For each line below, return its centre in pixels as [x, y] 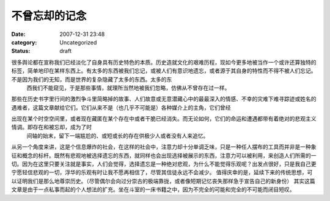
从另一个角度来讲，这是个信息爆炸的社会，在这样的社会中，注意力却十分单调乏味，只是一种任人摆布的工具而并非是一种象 [164, 147]
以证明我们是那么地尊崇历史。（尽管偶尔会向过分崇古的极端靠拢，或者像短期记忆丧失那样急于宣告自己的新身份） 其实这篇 [163, 181]
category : [24, 42]
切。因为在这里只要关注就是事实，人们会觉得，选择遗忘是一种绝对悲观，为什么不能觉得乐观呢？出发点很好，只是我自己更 [164, 164]
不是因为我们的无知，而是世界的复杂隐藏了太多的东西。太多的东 [92, 79]
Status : [21, 51]
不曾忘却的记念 [49, 16]
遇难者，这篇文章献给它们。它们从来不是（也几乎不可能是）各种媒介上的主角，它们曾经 [121, 107]
